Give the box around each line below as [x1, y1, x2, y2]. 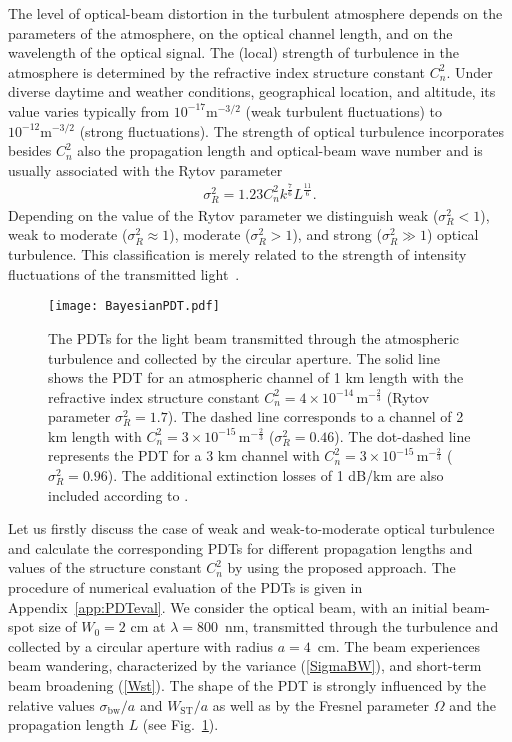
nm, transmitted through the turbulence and [224, 616, 499, 637]
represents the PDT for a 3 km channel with [48, 445, 320, 466]
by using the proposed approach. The [227, 557, 456, 578]
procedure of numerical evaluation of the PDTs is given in [8, 577, 363, 598]
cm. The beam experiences [317, 635, 481, 656]
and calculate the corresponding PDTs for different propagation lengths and [8, 537, 473, 558]
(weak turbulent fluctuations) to [245, 100, 443, 121]
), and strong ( [292, 224, 382, 245]
